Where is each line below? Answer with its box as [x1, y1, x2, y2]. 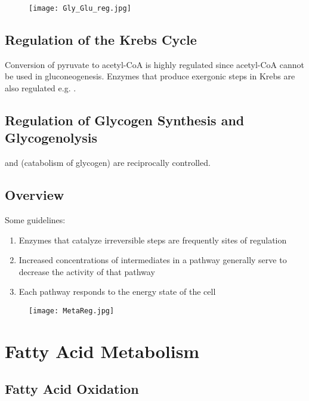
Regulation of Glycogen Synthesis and [5, 111, 245, 129]
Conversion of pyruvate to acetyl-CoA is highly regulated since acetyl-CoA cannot [5, 58, 304, 70]
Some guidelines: [5, 214, 66, 226]
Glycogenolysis [5, 128, 98, 147]
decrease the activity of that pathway [18, 265, 155, 277]
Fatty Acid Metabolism [5, 338, 200, 363]
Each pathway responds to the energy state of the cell [18, 285, 216, 298]
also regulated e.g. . [5, 82, 76, 94]
